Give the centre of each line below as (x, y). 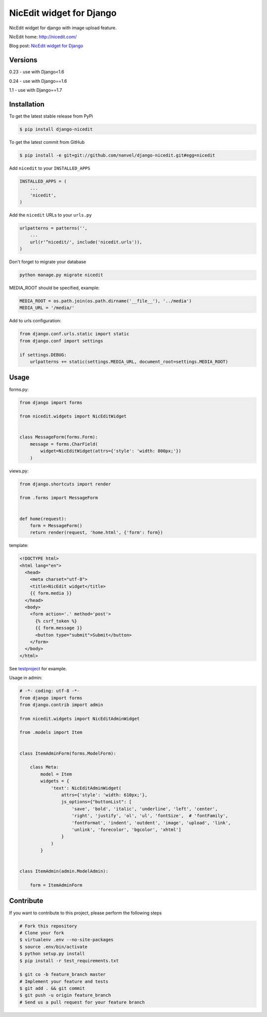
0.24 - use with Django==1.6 (38, 81)
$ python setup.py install (52, 954)
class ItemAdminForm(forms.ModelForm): (68, 753)
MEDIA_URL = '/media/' (47, 308)
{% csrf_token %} (56, 621)
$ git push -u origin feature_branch (65, 995)
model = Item (56, 774)
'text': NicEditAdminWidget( (86, 788)
